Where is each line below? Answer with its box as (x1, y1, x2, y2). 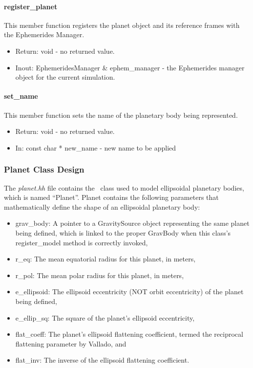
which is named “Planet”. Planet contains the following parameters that (4, 192, 219, 202)
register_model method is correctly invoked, (15, 237, 148, 247)
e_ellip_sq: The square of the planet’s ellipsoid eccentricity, (15, 312, 195, 323)
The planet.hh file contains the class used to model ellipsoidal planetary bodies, (4, 182, 244, 193)
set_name (4, 91, 38, 101)
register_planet (4, 1, 58, 11)
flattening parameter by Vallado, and (15, 338, 126, 348)
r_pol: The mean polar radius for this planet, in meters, (15, 270, 184, 280)
